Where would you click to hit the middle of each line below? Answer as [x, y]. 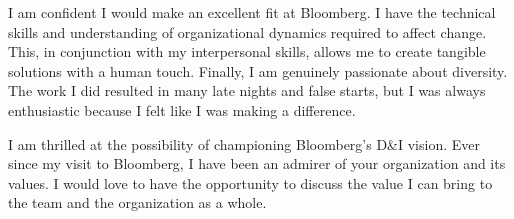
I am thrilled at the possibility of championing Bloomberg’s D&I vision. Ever [244, 143]
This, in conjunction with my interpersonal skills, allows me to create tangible [247, 51]
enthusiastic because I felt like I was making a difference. [182, 109]
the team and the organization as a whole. [137, 202]
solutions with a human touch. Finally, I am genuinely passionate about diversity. [258, 70]
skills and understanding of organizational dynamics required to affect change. [247, 31]
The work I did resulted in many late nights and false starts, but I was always [247, 90]
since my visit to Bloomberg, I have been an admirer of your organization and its [257, 163]
